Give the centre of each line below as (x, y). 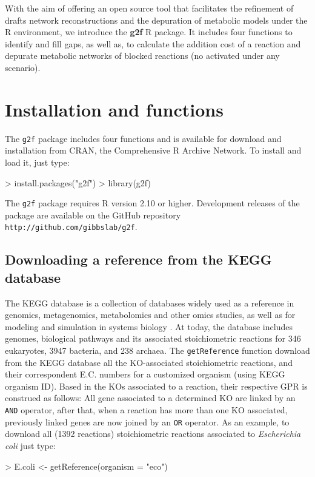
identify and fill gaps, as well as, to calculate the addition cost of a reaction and (153, 43)
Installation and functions (114, 109)
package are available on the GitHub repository (93, 215)
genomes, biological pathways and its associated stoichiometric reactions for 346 (153, 338)
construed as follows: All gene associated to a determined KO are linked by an (150, 398)
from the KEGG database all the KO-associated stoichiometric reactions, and (149, 362)
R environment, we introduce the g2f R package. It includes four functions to (149, 32)
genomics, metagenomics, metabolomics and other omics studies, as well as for (150, 315)
